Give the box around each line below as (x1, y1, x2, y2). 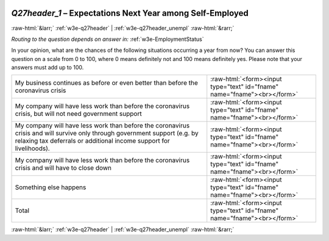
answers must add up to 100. (11, 64, 84, 71)
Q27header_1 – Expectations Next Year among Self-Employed (11, 8, 249, 18)
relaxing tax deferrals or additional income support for (15, 137, 170, 145)
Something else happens (15, 183, 87, 192)
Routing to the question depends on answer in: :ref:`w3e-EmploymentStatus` (11, 35, 204, 43)
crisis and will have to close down (15, 164, 112, 172)
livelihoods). (15, 144, 50, 153)
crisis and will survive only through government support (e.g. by (15, 129, 199, 137)
